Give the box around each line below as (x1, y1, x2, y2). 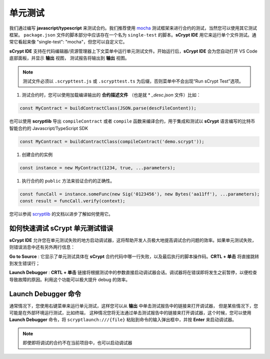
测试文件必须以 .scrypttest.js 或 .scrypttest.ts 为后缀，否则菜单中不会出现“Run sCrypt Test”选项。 (22, 78, 243, 84)
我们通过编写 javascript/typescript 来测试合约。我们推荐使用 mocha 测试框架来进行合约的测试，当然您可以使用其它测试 (9, 25, 257, 31)
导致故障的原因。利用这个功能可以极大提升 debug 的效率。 (9, 276, 130, 282)
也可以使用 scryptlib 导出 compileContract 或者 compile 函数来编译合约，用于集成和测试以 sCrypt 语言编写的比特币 (9, 118, 255, 124)
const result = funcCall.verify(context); (19, 198, 125, 203)
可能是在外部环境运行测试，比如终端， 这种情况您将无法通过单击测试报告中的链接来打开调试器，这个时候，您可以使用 (9, 310, 251, 316)
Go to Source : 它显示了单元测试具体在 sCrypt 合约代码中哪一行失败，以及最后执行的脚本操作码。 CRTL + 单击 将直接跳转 (9, 253, 259, 259)
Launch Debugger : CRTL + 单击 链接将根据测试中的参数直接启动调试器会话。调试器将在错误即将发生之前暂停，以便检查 (9, 269, 257, 275)
